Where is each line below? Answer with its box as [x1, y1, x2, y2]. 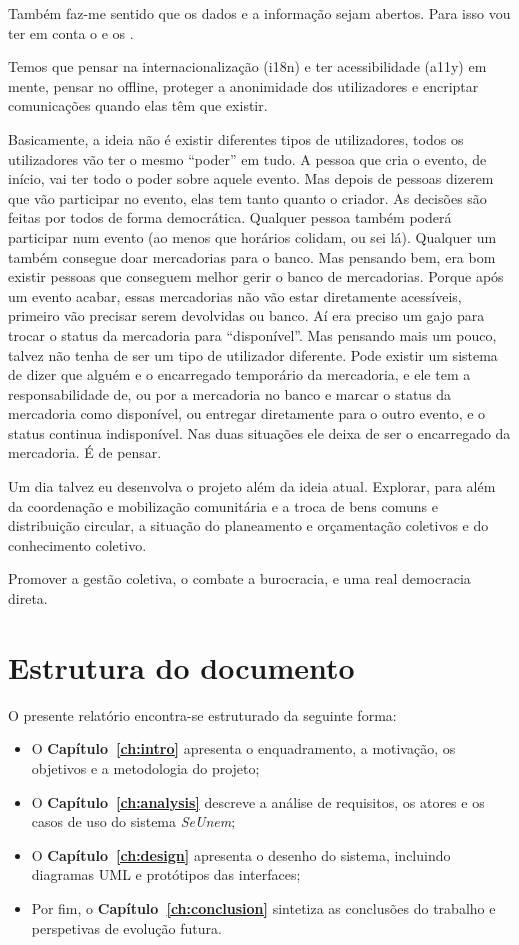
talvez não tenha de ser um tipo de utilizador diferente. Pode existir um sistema [8, 344, 498, 365]
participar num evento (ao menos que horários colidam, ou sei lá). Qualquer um [8, 226, 497, 247]
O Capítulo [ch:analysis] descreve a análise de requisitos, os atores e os [31, 791, 485, 812]
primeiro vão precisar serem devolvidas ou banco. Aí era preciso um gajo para [8, 305, 485, 326]
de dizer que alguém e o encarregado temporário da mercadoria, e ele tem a [8, 364, 471, 385]
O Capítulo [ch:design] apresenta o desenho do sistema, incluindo [31, 844, 451, 865]
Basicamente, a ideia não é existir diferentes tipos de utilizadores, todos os [8, 128, 464, 149]
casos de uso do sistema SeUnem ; [31, 811, 236, 832]
